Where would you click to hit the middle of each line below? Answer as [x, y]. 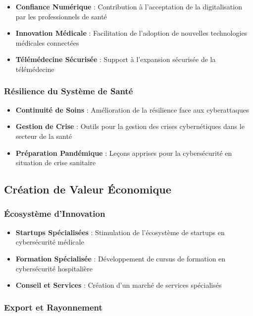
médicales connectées [47, 42]
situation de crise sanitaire [56, 162]
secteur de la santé [44, 136]
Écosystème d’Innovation [55, 214]
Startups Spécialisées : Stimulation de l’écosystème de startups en [120, 232]
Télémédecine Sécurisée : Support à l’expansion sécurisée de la [116, 59]
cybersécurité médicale [50, 242]
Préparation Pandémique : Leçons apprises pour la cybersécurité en [124, 153]
